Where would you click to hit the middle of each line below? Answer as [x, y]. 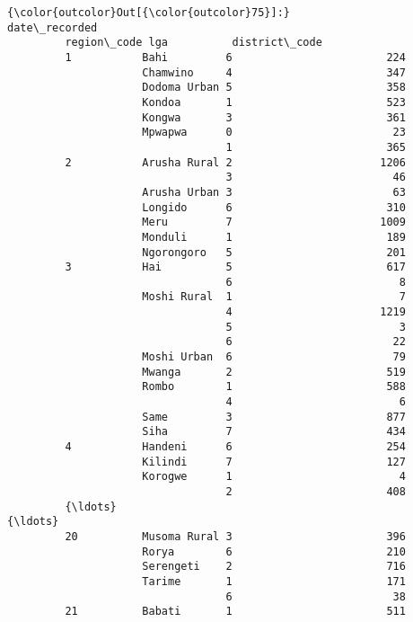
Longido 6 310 [274, 207]
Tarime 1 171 [274, 581]
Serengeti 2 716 [274, 567]
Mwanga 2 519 [274, 372]
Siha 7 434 [274, 432]
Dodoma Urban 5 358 [274, 88]
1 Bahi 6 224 [235, 57]
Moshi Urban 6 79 [274, 357]
